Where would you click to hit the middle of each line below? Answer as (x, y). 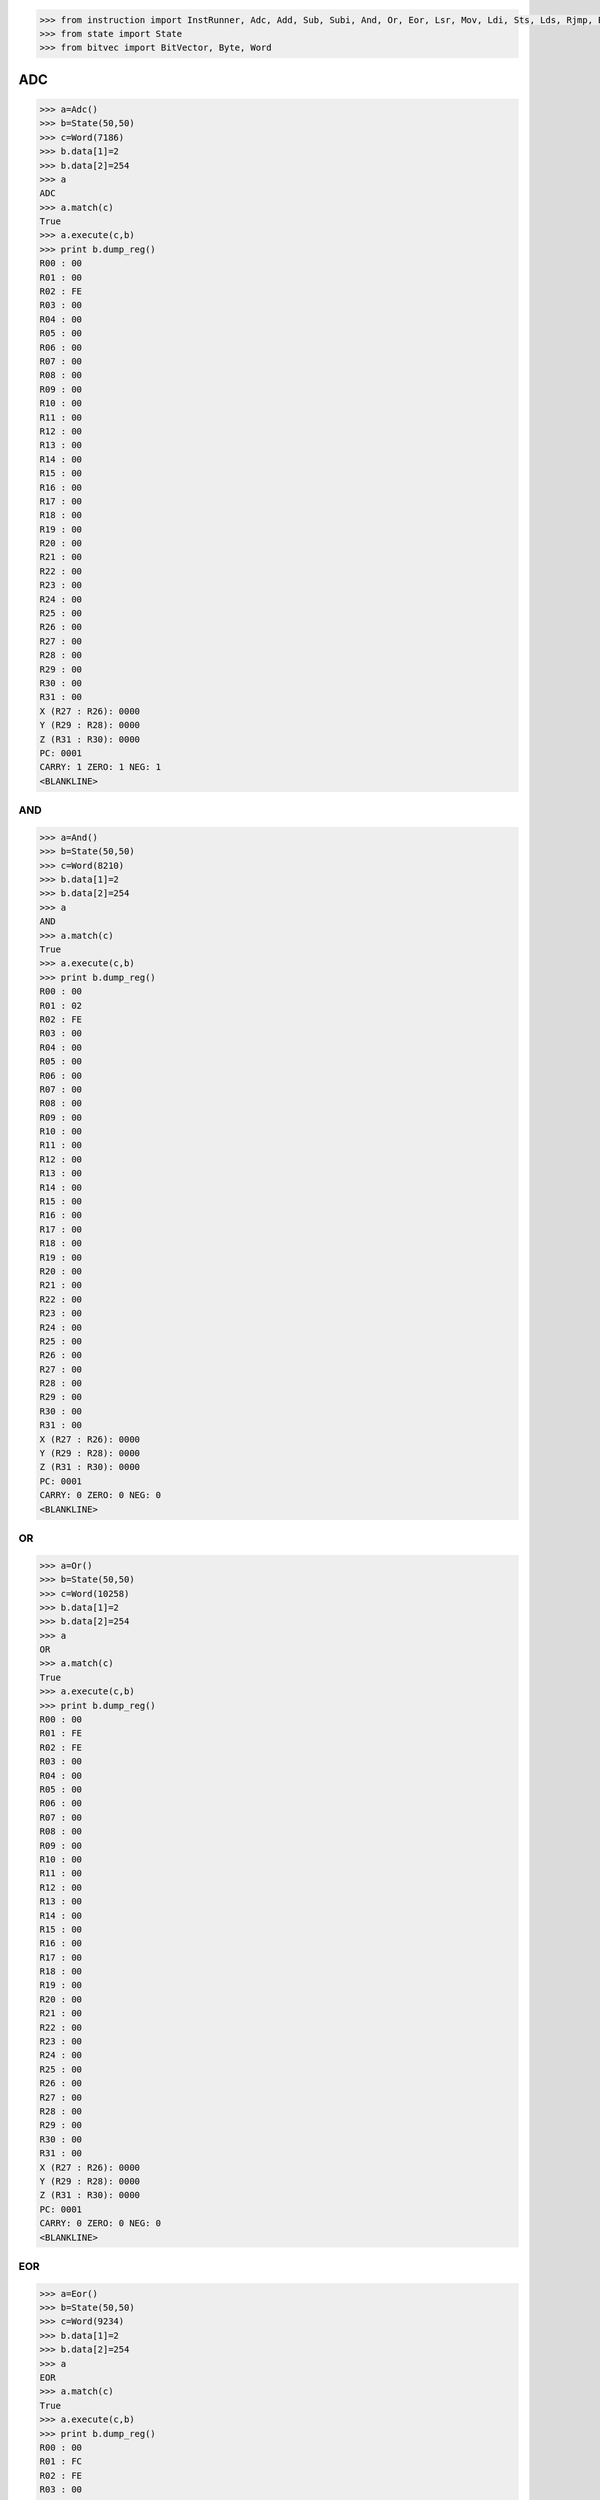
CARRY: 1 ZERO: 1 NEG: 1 (100, 767)
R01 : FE (61, 1733)
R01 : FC (61, 2461)
